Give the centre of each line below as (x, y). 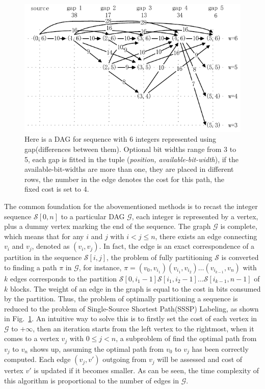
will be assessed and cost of (200, 359)
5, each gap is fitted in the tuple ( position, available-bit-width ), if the (131, 159)
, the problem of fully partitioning (160, 257)
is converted (240, 257)
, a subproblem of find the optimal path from (186, 338)
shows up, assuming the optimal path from (97, 348)
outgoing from (125, 359)
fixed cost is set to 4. (57, 189)
